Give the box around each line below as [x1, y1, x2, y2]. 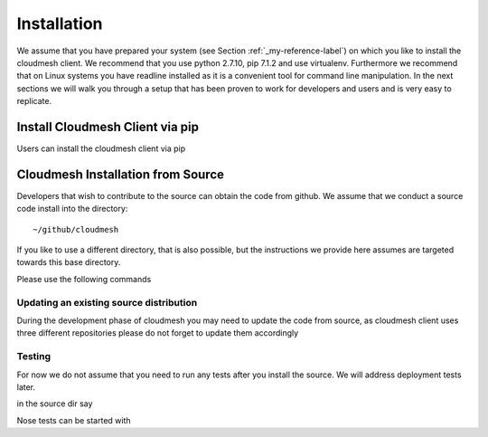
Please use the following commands [16, 273, 152, 284]
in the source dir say [16, 398, 93, 409]
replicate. [16, 96, 52, 107]
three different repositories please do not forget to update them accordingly [16, 328, 299, 338]
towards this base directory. [16, 257, 121, 268]
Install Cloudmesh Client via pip [16, 119, 199, 135]
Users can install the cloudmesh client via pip [16, 143, 185, 154]
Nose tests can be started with [16, 414, 131, 425]
